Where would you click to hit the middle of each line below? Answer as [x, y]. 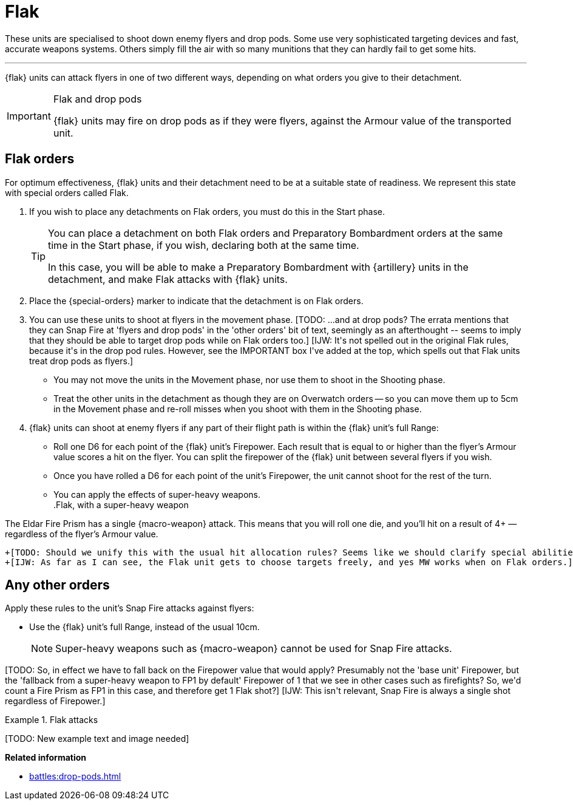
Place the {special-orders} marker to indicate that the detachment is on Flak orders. [196, 301]
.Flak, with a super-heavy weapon [121, 504]
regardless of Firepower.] [55, 701]
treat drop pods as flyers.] [81, 361]
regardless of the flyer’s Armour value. [82, 534]
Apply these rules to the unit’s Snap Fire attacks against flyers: [130, 608]
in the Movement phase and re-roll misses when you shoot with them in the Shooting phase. [238, 409]
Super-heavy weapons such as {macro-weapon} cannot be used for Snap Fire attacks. [254, 649]
